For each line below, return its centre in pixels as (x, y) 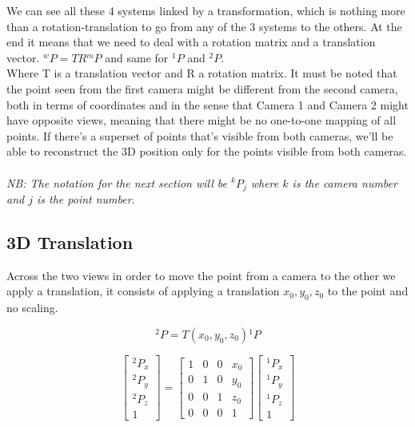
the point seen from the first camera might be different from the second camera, (202, 88)
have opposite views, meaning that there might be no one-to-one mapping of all (202, 120)
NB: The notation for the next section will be (117, 182)
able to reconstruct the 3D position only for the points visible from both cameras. (207, 151)
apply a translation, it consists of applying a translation (143, 291)
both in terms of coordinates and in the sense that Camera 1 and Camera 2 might (207, 104)
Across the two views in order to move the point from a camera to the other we (201, 275)
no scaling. (32, 308)
